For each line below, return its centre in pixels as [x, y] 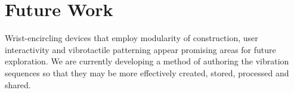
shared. [18, 84]
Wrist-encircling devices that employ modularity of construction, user [131, 38]
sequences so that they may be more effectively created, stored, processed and [147, 72]
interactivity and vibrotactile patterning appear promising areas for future [140, 49]
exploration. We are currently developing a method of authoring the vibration [147, 61]
